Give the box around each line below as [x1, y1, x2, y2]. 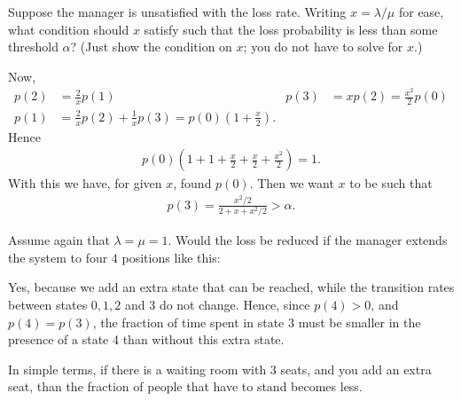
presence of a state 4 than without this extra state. [8, 330, 285, 349]
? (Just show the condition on [70, 37, 232, 56]
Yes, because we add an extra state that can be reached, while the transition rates [8, 278, 455, 296]
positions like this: [121, 248, 221, 266]
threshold [8, 37, 59, 56]
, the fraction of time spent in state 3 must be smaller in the [92, 312, 421, 331]
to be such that [349, 174, 433, 193]
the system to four [8, 248, 108, 266]
